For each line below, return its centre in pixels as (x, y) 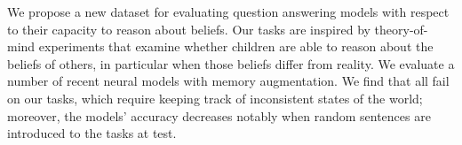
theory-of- (401, 29)
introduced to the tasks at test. (92, 133)
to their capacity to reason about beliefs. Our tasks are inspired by (189, 29)
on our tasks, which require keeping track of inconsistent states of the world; (215, 98)
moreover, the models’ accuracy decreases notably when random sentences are (219, 115)
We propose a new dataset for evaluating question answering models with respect (228, 11)
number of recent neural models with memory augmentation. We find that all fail (228, 81)
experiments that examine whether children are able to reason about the (236, 46)
